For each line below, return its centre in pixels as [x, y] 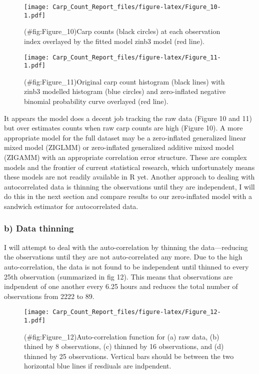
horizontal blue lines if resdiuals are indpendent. [98, 366]
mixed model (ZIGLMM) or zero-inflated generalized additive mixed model [119, 147]
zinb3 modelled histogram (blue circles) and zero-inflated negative [125, 91]
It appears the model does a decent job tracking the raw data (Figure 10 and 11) [128, 118]
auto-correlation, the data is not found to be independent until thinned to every [126, 266]
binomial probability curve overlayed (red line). [96, 101]
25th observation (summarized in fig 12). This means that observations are [118, 276]
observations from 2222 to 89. [49, 296]
